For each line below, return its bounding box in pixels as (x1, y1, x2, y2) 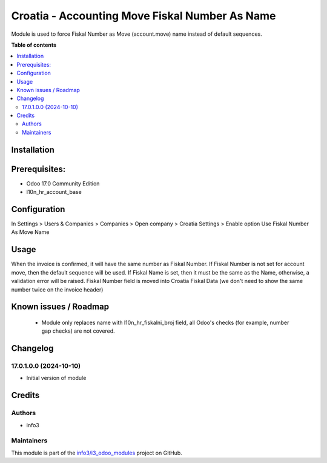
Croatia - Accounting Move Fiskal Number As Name (11, 9, 276, 22)
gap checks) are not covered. (41, 327, 115, 335)
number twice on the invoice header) (11, 285, 104, 293)
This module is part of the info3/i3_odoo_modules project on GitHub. (11, 449, 183, 456)
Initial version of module (26, 375, 87, 382)
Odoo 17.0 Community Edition (26, 179, 100, 187)
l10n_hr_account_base (26, 188, 82, 196)
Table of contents (11, 41, 57, 48)
